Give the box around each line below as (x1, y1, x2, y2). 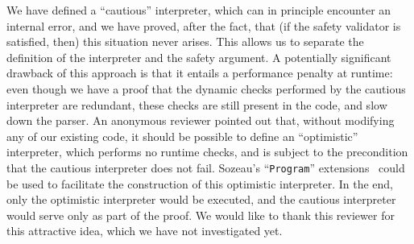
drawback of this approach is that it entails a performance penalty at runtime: (6, 64, 393, 81)
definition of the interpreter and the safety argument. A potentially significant (6, 48, 391, 65)
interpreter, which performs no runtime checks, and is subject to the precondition (6, 143, 408, 160)
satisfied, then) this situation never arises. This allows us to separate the (6, 33, 364, 50)
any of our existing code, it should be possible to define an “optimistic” (6, 127, 358, 144)
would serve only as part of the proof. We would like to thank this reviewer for (6, 206, 395, 223)
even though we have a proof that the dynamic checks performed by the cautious (6, 80, 406, 97)
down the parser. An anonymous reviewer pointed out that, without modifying (6, 112, 395, 129)
